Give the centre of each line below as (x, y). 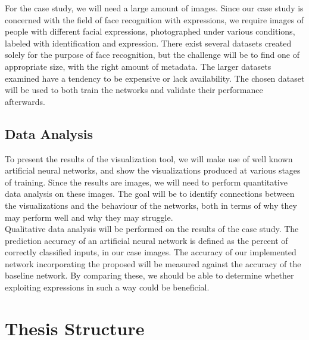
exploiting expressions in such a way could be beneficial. (107, 287)
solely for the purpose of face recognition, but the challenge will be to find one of (152, 55)
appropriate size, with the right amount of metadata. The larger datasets (138, 66)
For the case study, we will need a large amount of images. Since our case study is (154, 8)
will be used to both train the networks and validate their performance (134, 90)
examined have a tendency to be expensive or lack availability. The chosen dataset (155, 78)
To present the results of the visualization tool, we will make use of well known (149, 158)
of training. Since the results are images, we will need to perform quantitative (146, 182)
